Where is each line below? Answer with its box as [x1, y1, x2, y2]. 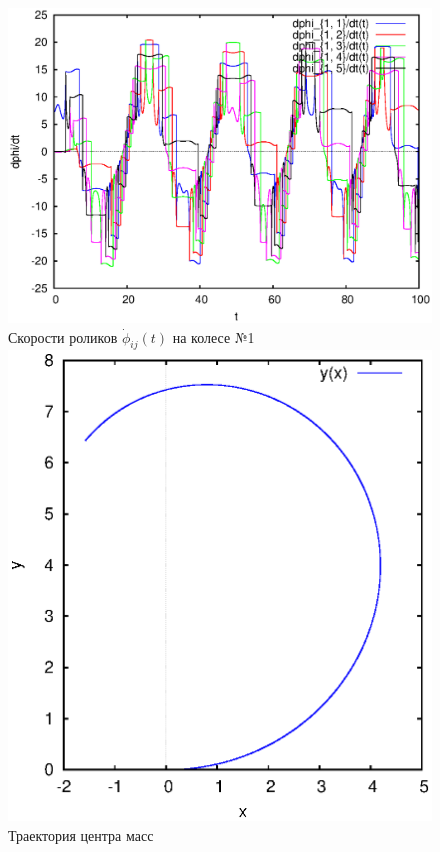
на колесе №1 [172, 326, 255, 347]
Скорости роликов [8, 326, 118, 347]
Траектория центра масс [8, 824, 154, 845]
